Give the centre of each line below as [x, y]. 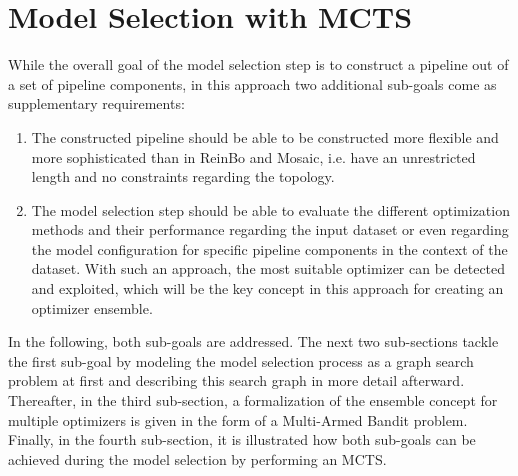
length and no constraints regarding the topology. [183, 176]
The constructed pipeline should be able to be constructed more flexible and [265, 136]
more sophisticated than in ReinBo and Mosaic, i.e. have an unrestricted [253, 156]
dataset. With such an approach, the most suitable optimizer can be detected [268, 268]
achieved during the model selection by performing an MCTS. [197, 458]
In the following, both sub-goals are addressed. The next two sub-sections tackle [253, 341]
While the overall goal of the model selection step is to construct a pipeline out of [258, 64]
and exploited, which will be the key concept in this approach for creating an [267, 288]
